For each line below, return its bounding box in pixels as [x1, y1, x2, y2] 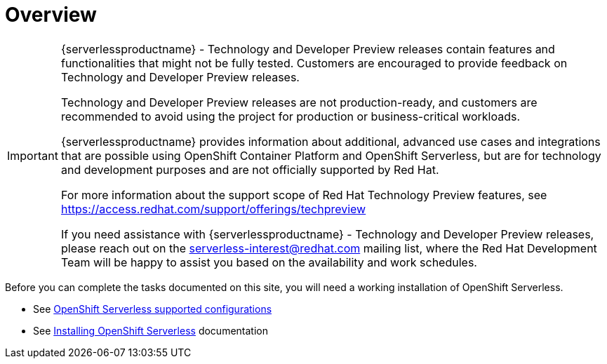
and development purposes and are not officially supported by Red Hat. [60, 162, 439, 177]
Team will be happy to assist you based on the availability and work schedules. [60, 255, 477, 269]
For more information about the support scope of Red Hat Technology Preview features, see [60, 187, 547, 202]
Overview [5, 3, 97, 27]
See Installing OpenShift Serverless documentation [33, 324, 268, 337]
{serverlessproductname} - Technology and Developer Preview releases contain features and [60, 41, 555, 56]
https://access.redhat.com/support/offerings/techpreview [60, 201, 366, 216]
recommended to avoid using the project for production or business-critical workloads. [60, 109, 521, 123]
